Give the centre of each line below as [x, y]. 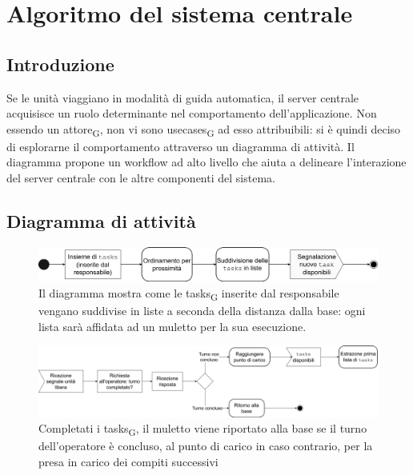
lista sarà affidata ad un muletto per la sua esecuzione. [172, 326]
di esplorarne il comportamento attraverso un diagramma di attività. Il [180, 146]
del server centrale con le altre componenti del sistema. [141, 178]
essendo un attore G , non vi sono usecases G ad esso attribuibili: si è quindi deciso [204, 130]
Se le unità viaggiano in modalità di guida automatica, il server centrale [183, 97]
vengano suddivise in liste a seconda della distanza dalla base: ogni [202, 311]
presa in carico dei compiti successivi [128, 461]
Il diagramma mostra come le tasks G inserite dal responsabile [189, 293]
